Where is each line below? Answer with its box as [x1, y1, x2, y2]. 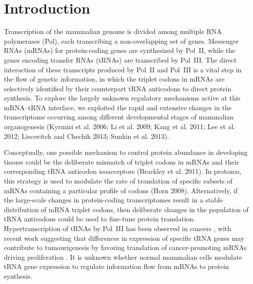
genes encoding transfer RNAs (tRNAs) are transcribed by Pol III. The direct [4, 54, 237, 65]
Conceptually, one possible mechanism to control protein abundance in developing [4, 147, 248, 157]
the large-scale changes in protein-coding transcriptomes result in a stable [4, 195, 223, 205]
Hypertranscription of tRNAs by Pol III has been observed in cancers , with [4, 223, 232, 233]
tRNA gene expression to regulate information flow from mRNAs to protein [4, 261, 229, 271]
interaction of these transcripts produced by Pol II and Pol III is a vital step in [4, 64, 242, 74]
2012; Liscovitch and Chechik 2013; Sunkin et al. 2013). [4, 131, 169, 141]
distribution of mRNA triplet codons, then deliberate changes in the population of [4, 204, 249, 214]
